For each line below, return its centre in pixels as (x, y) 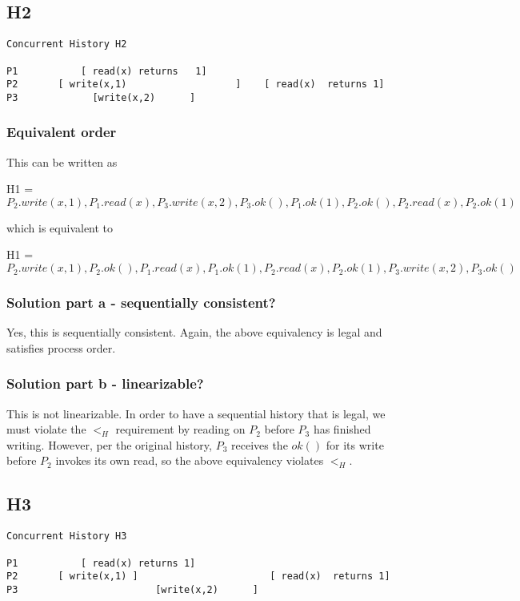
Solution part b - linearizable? (105, 383)
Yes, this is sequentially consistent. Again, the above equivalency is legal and (194, 332)
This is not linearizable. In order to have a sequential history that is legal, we (196, 413)
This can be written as (62, 161)
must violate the (46, 429)
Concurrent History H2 (67, 44)
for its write (355, 444)
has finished (342, 429)
